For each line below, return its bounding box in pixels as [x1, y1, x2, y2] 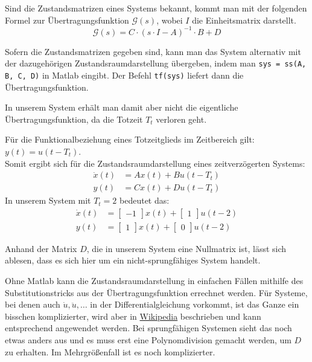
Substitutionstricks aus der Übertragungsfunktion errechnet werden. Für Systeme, [5, 286, 308, 299]
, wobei [156, 13, 183, 26]
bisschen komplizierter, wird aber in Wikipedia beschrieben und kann [5, 309, 261, 322]
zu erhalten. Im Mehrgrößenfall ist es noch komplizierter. [5, 345, 215, 358]
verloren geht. [156, 112, 207, 125]
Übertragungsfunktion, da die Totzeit [5, 112, 143, 125]
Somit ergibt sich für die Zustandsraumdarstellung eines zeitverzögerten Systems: [5, 157, 305, 169]
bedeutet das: [119, 194, 170, 207]
